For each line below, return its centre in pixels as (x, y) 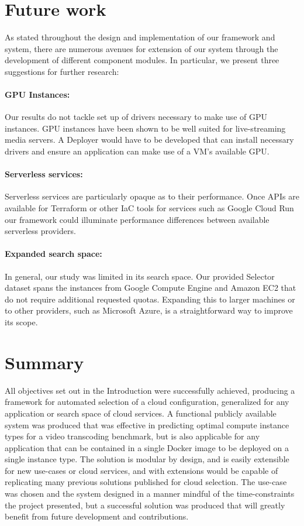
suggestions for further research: (62, 71)
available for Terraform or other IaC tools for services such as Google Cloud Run (149, 208)
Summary (44, 362)
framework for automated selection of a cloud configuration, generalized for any (147, 402)
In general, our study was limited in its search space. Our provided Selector (140, 276)
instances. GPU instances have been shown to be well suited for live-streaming (145, 128)
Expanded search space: (53, 254)
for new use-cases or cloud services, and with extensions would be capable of (141, 470)
